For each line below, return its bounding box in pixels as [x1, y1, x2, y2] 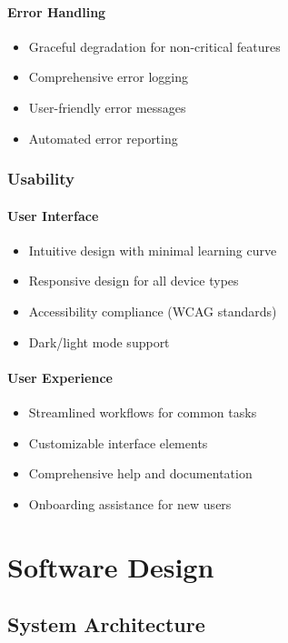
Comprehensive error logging [28, 67, 189, 86]
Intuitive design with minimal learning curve [28, 240, 277, 259]
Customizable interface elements [28, 433, 208, 452]
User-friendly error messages [28, 97, 186, 116]
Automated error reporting [28, 128, 178, 147]
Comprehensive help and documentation [28, 464, 253, 483]
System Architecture [7, 610, 205, 638]
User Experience [7, 367, 113, 387]
